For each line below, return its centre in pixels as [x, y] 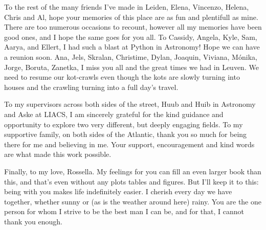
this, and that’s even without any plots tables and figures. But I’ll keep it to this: [131, 181]
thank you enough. [33, 221]
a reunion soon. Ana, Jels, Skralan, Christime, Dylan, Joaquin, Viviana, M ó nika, [131, 56]
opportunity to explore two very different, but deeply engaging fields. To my [124, 124]
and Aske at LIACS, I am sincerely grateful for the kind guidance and [114, 114]
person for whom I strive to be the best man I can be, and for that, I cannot [124, 211]
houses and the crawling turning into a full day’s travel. [91, 87]
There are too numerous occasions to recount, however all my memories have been [133, 27]
